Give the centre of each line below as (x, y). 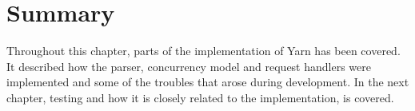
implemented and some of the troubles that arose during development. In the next (208, 82)
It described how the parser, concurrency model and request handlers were (189, 66)
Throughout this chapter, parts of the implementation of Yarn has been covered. (204, 51)
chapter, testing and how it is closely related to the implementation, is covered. (200, 97)
